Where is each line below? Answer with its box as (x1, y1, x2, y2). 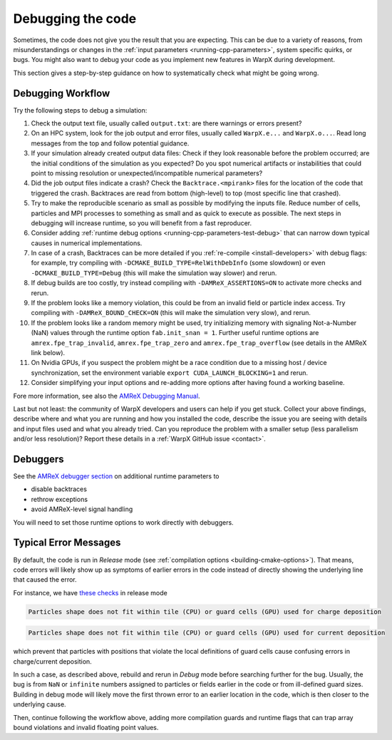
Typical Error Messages (13, 537, 121, 549)
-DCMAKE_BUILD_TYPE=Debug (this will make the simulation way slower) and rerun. (31, 268, 277, 277)
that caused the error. (13, 575, 78, 584)
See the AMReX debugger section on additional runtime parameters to (13, 472, 220, 481)
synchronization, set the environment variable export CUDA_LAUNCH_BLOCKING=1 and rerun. (31, 368, 308, 377)
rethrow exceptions (31, 495, 88, 503)
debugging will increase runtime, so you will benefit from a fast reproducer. (31, 218, 252, 227)
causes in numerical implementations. (31, 239, 143, 247)
